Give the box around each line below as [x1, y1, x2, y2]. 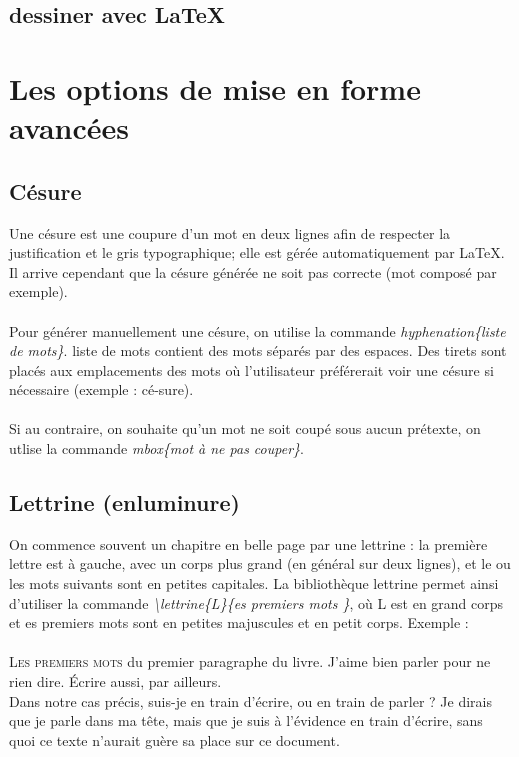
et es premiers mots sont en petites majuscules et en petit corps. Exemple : [9, 612, 469, 633]
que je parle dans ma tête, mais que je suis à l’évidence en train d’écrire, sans [9, 710, 483, 731]
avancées [9, 107, 130, 148]
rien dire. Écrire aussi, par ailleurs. [9, 671, 222, 692]
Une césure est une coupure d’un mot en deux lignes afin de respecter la [9, 222, 451, 243]
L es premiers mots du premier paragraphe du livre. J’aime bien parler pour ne [9, 651, 491, 672]
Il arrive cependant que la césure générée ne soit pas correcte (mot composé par [9, 261, 497, 282]
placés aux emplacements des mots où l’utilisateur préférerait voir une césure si [9, 359, 494, 380]
